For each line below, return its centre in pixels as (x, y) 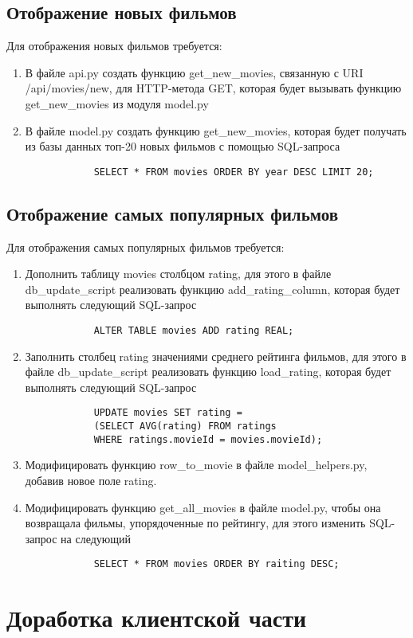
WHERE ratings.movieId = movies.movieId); (208, 439)
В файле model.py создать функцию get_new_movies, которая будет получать (216, 130)
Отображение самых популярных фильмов (173, 213)
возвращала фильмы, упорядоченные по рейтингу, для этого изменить (195, 523)
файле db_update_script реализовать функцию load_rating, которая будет (208, 372)
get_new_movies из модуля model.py (117, 103)
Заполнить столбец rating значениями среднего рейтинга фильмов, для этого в (216, 356)
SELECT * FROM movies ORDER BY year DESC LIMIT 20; (234, 172)
